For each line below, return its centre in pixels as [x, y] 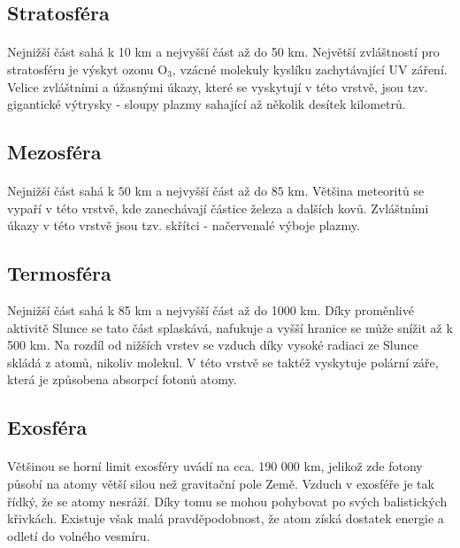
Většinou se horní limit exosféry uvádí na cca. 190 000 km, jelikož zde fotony [215, 466]
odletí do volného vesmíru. [79, 535]
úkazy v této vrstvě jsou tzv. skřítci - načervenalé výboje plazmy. [184, 225]
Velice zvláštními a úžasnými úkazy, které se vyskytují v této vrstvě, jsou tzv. [218, 86]
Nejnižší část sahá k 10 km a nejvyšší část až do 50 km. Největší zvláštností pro [223, 52]
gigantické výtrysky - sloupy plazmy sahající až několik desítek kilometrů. [207, 104]
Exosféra [47, 427]
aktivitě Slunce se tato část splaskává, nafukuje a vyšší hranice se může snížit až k [230, 327]
